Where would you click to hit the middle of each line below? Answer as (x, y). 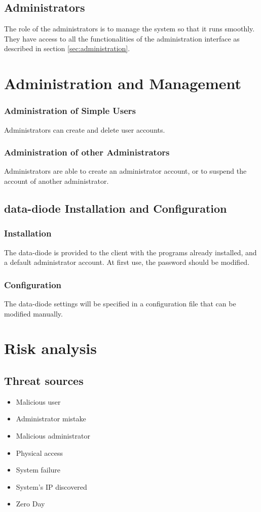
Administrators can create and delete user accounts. (85, 129)
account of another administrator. (57, 181)
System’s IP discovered (51, 486)
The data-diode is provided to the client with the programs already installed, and (130, 252)
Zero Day (30, 504)
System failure (38, 470)
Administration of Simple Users (70, 111)
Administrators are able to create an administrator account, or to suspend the (125, 171)
